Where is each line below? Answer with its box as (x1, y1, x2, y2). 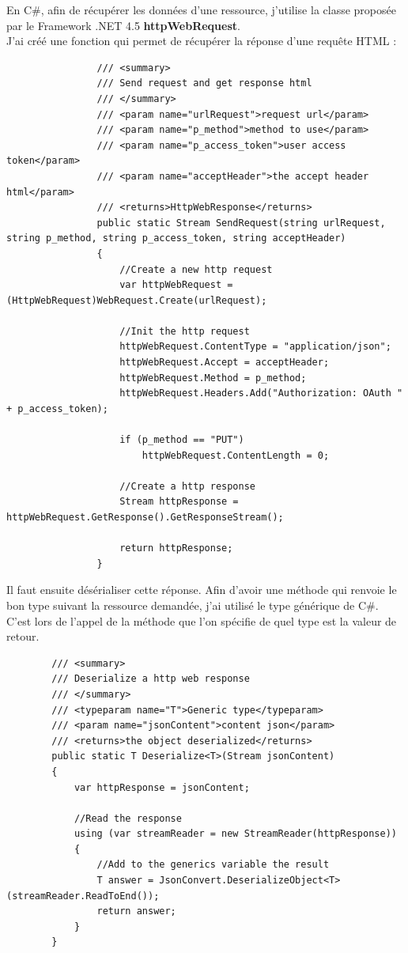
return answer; (96, 906, 176, 917)
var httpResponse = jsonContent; (74, 781, 250, 793)
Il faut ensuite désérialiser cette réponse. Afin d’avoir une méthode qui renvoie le (6, 581, 397, 598)
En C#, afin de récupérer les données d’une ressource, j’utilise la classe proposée (6, 2, 396, 17)
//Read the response (74, 812, 182, 824)
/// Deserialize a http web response (51, 673, 250, 685)
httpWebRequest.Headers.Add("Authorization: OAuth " (119, 388, 403, 399)
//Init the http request (119, 325, 250, 337)
